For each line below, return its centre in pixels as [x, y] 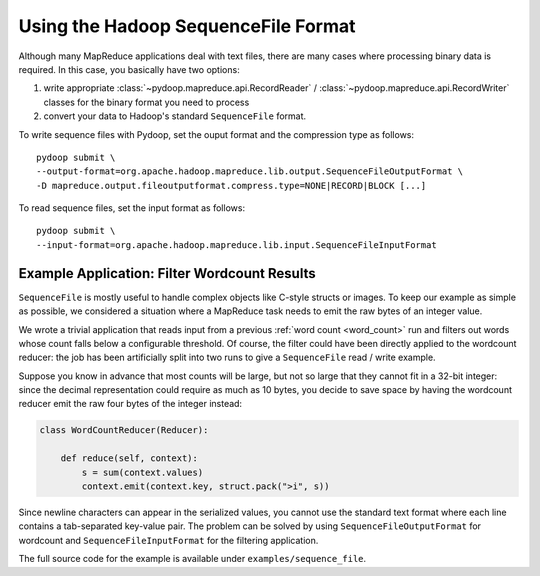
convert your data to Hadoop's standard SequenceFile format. [175, 116]
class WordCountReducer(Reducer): [124, 430]
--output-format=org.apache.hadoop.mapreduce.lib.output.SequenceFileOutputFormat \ [250, 171]
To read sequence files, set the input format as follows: [131, 208]
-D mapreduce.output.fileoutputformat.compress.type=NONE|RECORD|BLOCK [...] [231, 185]
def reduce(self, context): [129, 458]
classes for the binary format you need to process [146, 102]
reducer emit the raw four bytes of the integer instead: [130, 404]
